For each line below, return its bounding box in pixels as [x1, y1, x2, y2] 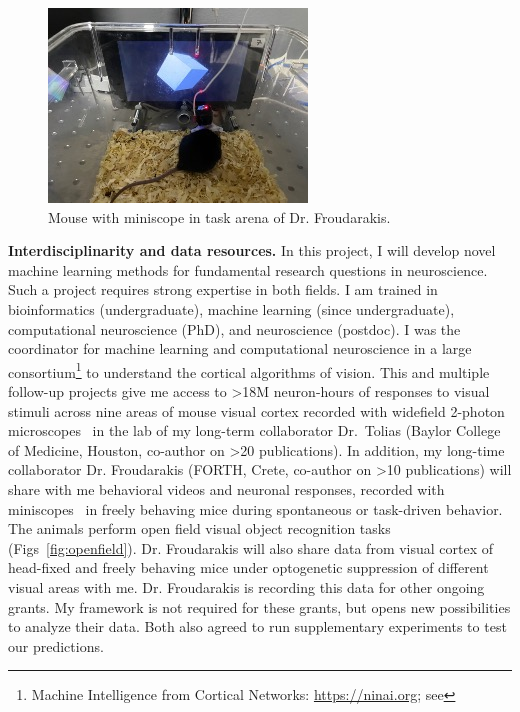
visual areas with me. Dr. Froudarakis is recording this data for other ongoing [8, 576, 485, 597]
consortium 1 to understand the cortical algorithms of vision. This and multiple [8, 358, 490, 382]
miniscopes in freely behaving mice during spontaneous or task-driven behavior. [8, 498, 503, 519]
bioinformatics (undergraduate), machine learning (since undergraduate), [8, 298, 455, 319]
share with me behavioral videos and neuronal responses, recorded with [8, 478, 445, 499]
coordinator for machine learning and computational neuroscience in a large [8, 338, 472, 359]
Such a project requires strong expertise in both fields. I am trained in [8, 279, 438, 300]
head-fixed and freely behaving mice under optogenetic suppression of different [8, 557, 489, 578]
